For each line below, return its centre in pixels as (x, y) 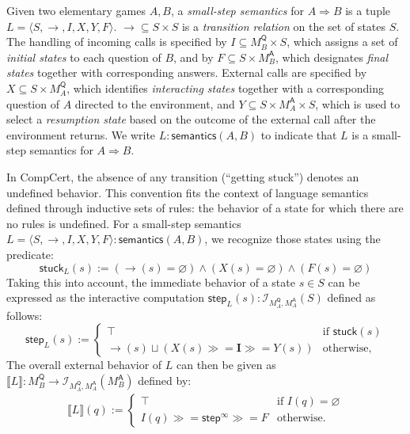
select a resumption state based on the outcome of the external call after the (191, 119)
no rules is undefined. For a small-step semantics (124, 223)
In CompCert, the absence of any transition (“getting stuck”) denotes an (183, 176)
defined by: (165, 381)
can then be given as (226, 365)
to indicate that (299, 134)
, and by (194, 57)
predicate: (30, 254)
